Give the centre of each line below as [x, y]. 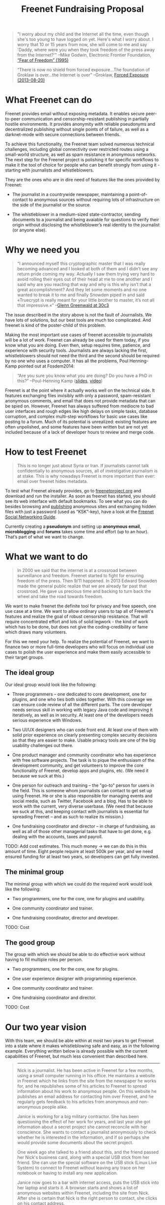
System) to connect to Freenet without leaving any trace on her [81, 1168]
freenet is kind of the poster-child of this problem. [55, 325]
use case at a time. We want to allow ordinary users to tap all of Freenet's [79, 611]
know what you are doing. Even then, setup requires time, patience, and [78, 345]
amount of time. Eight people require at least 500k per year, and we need [79, 851]
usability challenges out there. [43, 745]
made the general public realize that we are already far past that [82, 586]
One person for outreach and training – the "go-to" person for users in [83, 785]
